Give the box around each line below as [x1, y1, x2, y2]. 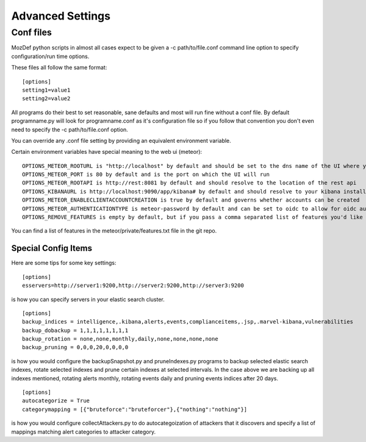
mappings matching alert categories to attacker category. [11, 428, 156, 435]
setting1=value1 [22, 86, 71, 93]
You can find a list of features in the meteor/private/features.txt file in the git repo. [11, 227, 217, 234]
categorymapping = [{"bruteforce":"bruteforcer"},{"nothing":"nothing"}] [22, 406, 248, 413]
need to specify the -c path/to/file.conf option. [11, 126, 128, 133]
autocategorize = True [22, 397, 90, 404]
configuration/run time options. [11, 53, 90, 60]
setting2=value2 [22, 95, 71, 102]
